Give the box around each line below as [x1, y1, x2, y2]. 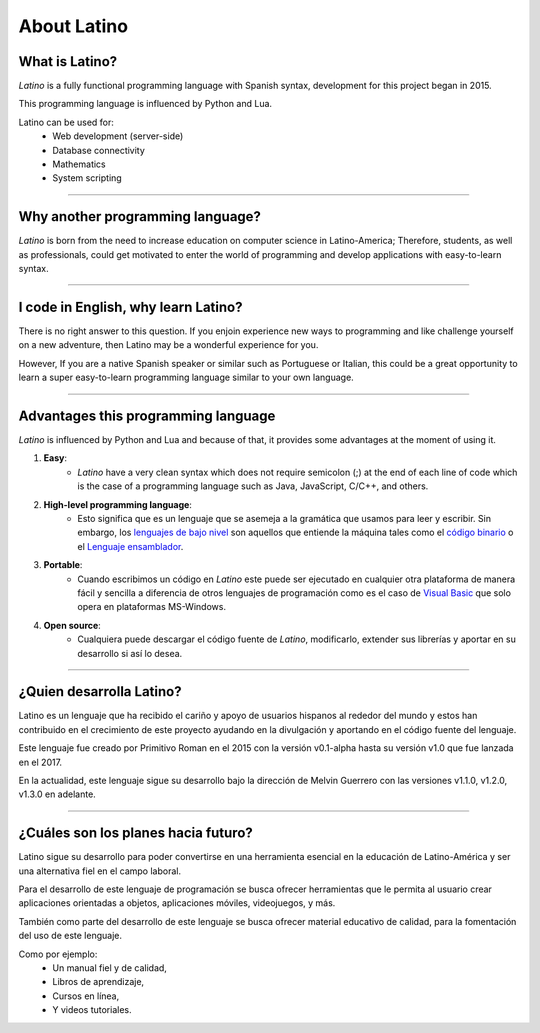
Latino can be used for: [18, 116, 115, 128]
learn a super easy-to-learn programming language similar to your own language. [18, 371, 354, 384]
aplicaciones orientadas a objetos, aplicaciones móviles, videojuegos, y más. [18, 897, 336, 909]
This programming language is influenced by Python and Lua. [18, 98, 273, 110]
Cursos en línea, [52, 990, 120, 1002]
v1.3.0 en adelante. [18, 788, 97, 800]
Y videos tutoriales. [52, 1004, 132, 1016]
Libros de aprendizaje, [52, 976, 145, 988]
